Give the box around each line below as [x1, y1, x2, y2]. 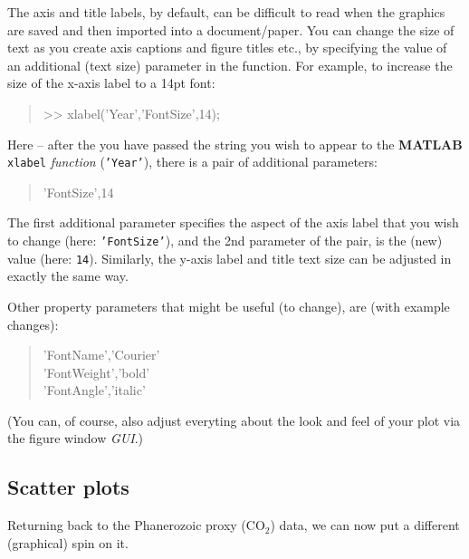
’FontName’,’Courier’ [43, 345, 160, 364]
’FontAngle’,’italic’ [43, 381, 146, 400]
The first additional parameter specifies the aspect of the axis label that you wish [7, 213, 459, 232]
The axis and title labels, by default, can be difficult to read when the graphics [7, 3, 445, 21]
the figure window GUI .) [7, 429, 143, 448]
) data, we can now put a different [270, 516, 460, 535]
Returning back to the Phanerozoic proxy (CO [7, 516, 265, 535]
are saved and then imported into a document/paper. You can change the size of [7, 20, 455, 39]
